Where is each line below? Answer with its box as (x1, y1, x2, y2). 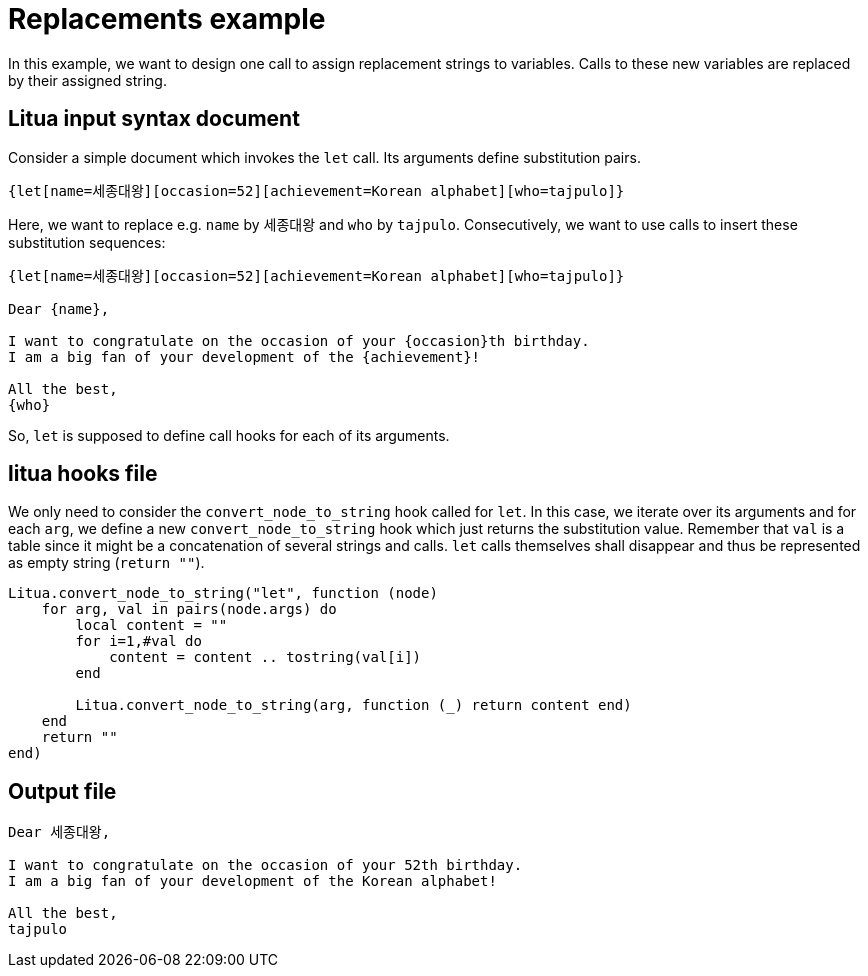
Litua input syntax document (8, 106, 300, 132)
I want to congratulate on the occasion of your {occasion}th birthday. (8, 332, 590, 349)
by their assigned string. (8, 71, 167, 89)
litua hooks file (8, 461, 158, 487)
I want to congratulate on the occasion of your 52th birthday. (8, 857, 523, 874)
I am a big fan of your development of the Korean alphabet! (8, 873, 497, 890)
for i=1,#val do (75, 633, 202, 650)
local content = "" (75, 617, 228, 634)
